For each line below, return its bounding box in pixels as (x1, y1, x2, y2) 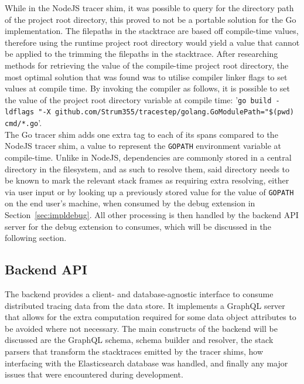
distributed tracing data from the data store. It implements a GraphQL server (5, 299, 285, 311)
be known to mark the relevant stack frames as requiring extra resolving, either (5, 174, 289, 186)
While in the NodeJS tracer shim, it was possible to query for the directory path (5, 2, 294, 13)
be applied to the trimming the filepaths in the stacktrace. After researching (5, 47, 278, 60)
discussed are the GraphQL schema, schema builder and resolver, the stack (5, 334, 274, 346)
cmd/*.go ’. (5, 117, 42, 129)
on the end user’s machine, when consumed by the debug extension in (5, 197, 255, 209)
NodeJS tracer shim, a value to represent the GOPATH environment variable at (5, 140, 282, 152)
